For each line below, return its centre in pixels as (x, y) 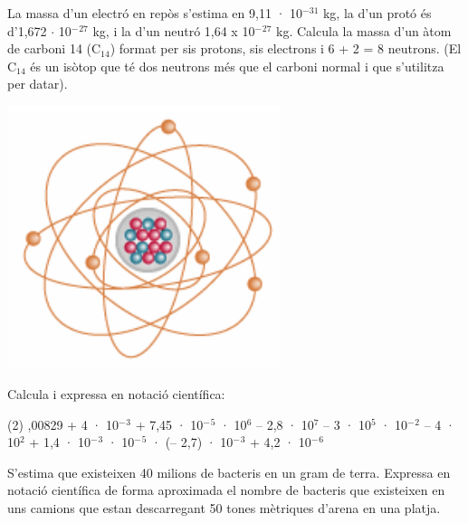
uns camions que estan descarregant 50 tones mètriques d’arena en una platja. (224, 507)
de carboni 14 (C (54, 48)
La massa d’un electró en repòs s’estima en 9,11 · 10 (155, 13)
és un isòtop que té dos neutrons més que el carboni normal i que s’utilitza (237, 66)
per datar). (38, 84)
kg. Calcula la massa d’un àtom (364, 30)
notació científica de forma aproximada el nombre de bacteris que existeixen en (226, 490)
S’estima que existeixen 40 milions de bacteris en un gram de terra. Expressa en (229, 472)
